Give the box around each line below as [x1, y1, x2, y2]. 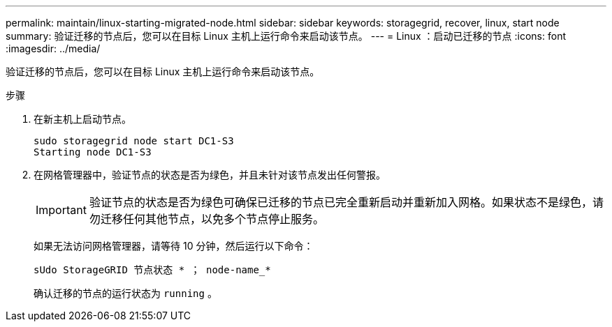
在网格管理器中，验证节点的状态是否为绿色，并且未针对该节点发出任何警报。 [34, 169, 386, 181]
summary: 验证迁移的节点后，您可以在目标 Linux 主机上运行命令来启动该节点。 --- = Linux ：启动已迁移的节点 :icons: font [6, 30, 566, 42]
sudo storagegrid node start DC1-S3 [34, 135, 234, 146]
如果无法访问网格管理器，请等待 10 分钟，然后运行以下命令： [34, 240, 314, 252]
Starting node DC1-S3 [34, 146, 152, 158]
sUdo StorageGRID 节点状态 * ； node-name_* [34, 264, 271, 275]
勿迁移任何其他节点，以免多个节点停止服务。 [89, 212, 324, 226]
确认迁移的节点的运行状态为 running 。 [34, 287, 217, 299]
